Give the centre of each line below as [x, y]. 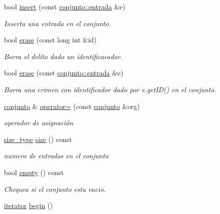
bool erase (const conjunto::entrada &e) [64, 73]
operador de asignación [39, 123]
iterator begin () [29, 205]
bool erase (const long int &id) [50, 40]
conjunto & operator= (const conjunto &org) [72, 106]
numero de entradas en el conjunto [56, 156]
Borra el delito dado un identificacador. [63, 56]
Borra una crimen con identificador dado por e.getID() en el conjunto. [110, 89]
